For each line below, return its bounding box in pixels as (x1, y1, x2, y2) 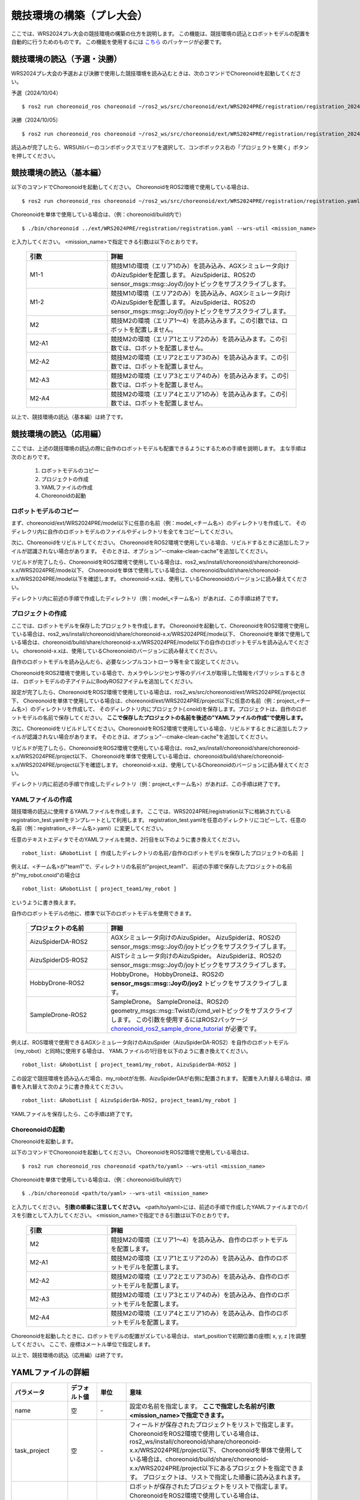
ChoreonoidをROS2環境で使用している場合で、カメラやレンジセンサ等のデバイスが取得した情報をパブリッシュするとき (11, 669, 306, 676)
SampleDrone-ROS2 (29, 1011, 87, 1019)
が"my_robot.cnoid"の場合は (11, 871, 81, 878)
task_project (14, 1447, 50, 1455)
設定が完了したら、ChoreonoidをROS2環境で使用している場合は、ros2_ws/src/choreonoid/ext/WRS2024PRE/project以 (11, 689, 306, 696)
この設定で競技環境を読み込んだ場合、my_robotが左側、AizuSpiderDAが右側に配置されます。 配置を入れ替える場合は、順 (11, 1075, 311, 1082)
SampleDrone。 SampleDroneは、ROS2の (110, 998, 229, 1006)
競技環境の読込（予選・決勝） (11, 54, 122, 64)
